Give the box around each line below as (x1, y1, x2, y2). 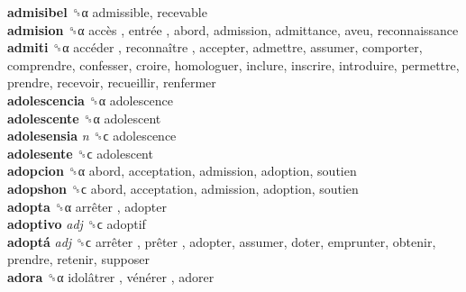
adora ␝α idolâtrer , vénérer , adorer (7, 267, 215, 286)
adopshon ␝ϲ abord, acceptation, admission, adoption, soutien (7, 178, 359, 197)
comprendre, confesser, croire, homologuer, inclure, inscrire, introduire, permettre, (7, 55, 460, 74)
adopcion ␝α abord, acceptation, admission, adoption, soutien (7, 161, 357, 180)
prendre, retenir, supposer (7, 250, 150, 269)
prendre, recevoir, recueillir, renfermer (7, 73, 216, 92)
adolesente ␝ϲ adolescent (7, 143, 153, 162)
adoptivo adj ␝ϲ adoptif (7, 214, 146, 233)
